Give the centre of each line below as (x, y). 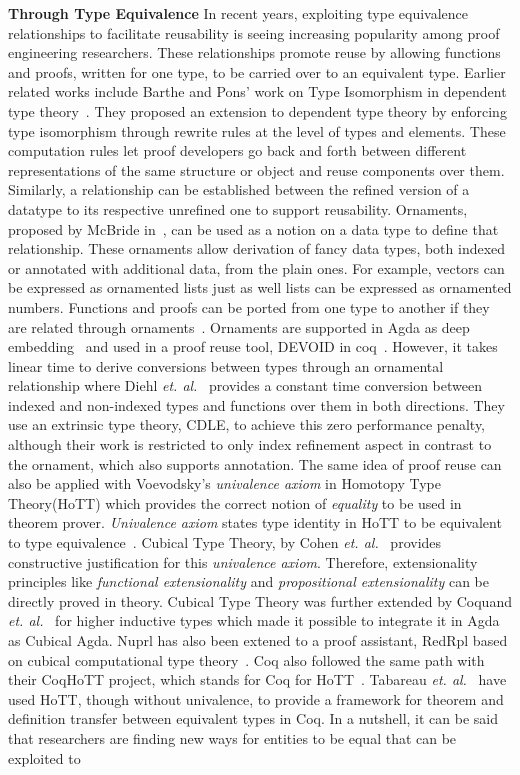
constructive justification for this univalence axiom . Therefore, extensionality (243, 561)
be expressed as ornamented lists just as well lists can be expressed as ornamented (260, 287)
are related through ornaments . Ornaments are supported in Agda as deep (239, 326)
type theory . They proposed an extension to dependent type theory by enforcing (257, 110)
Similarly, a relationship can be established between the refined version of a (239, 189)
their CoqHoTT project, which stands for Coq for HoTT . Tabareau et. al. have (257, 679)
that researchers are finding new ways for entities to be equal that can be (232, 737)
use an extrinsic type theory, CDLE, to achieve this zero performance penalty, (247, 424)
